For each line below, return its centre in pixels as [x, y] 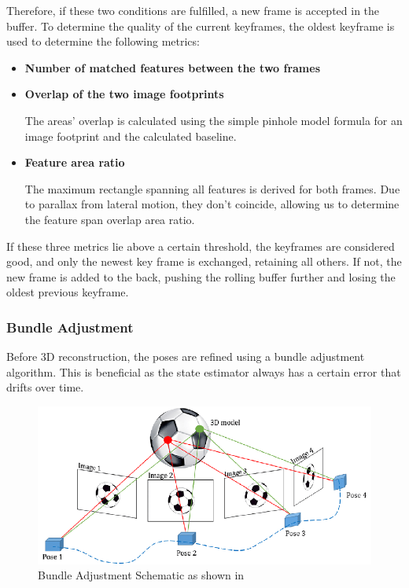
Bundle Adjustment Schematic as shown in [141, 575]
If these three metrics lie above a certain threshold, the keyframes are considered [201, 246]
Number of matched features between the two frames [172, 67]
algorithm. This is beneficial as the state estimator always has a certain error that [204, 371]
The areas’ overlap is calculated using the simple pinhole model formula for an [214, 120]
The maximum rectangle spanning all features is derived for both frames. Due [212, 188]
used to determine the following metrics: [103, 41]
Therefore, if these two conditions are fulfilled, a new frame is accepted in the [193, 10]
